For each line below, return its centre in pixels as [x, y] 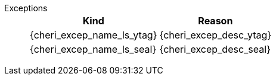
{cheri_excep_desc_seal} [215, 49]
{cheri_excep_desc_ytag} [215, 35]
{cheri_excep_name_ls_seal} [93, 49]
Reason [215, 21]
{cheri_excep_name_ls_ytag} [94, 35]
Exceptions [26, 8]
